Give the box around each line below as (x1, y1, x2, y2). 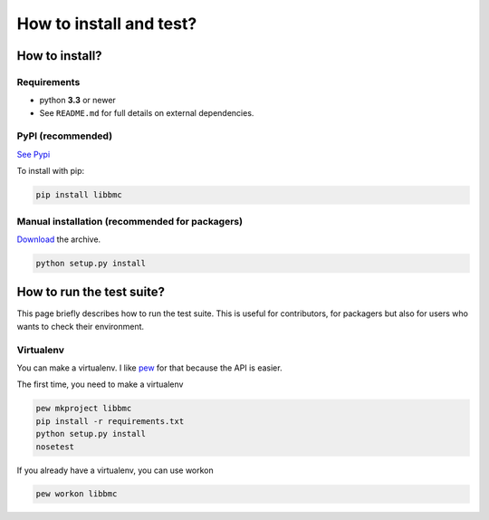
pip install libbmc (35, 190, 122, 200)
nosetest (35, 441, 75, 452)
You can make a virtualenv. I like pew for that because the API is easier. (16, 362, 283, 373)
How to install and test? (16, 14, 197, 34)
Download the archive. (16, 234, 101, 245)
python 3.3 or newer (39, 95, 117, 106)
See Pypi (16, 149, 51, 159)
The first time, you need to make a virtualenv (16, 379, 184, 390)
